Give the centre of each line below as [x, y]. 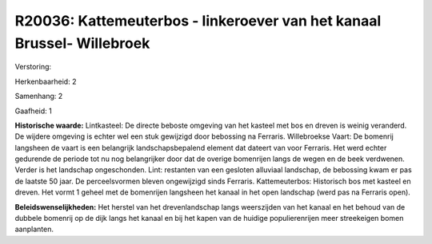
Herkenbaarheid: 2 [46, 81]
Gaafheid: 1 [33, 111]
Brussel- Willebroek [82, 43]
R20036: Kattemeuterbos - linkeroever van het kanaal [198, 21]
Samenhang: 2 [39, 96]
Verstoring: [33, 67]
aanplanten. [34, 229]
